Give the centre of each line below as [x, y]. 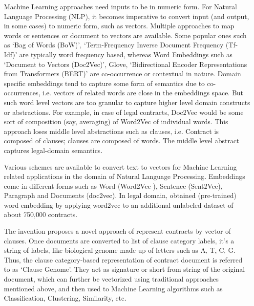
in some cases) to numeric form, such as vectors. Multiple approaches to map [119, 26]
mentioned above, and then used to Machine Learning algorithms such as [113, 288]
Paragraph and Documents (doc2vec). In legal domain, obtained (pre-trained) [120, 195]
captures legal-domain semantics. [53, 150]
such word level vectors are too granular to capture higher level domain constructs [127, 102]
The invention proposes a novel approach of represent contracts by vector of [117, 231]
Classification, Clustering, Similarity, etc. [65, 298]
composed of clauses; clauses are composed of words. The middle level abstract [122, 141]
